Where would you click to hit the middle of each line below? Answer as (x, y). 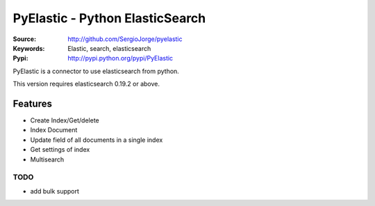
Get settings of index (60, 150)
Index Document (54, 130)
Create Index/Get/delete (65, 120)
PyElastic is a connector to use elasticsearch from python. (96, 71)
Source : (25, 39)
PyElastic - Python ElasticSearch (109, 18)
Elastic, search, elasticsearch (109, 48)
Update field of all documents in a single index (97, 140)
